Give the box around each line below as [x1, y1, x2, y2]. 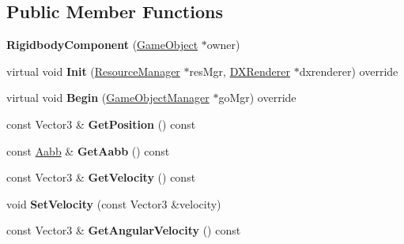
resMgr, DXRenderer [189, 62, 290, 79]
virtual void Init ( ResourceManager [6, 62, 180, 79]
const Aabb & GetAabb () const [6, 142, 170, 159]
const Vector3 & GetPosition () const [6, 115, 196, 132]
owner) [206, 36, 240, 53]
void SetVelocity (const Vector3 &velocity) [6, 195, 221, 212]
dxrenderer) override [299, 62, 398, 79]
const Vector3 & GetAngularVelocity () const [6, 222, 241, 238]
